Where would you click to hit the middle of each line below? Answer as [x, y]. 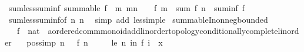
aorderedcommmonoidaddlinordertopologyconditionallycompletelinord [173, 31]
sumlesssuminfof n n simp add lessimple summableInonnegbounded [138, 19]
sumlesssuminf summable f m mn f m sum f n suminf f [127, 8]
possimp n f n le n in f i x [95, 42]
